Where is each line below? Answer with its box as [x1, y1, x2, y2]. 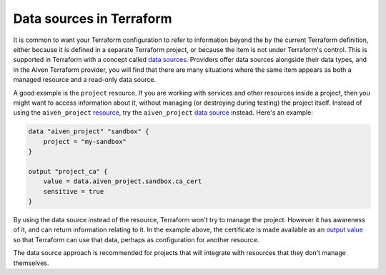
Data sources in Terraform [13, 11, 172, 26]
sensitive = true [43, 187, 104, 195]
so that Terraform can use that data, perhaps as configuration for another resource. [13, 235, 259, 244]
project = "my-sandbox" [43, 137, 127, 145]
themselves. [13, 259, 49, 267]
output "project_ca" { [28, 167, 108, 175]
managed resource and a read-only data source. [13, 76, 157, 84]
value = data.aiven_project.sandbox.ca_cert [43, 177, 202, 185]
